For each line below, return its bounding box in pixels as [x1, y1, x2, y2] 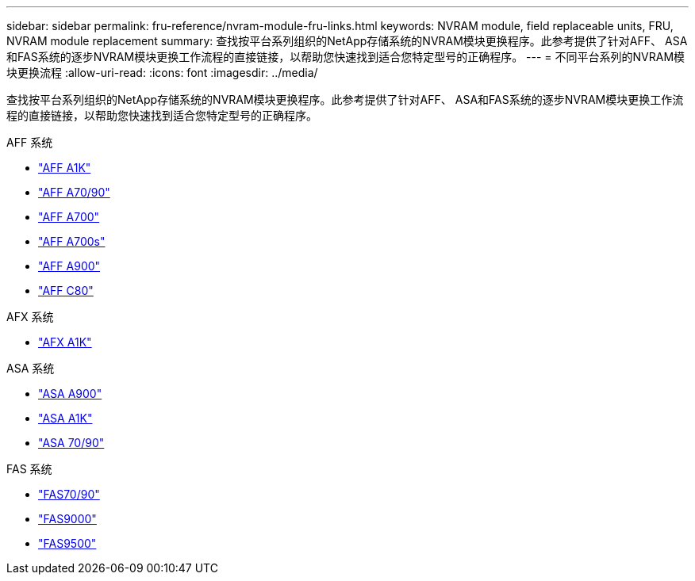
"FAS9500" [38, 537, 97, 550]
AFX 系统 [6, 310, 54, 323]
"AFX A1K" [38, 335, 92, 349]
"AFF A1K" [38, 161, 91, 174]
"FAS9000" [38, 512, 97, 526]
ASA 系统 [6, 361, 55, 375]
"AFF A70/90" [38, 185, 110, 199]
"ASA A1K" [38, 411, 93, 425]
